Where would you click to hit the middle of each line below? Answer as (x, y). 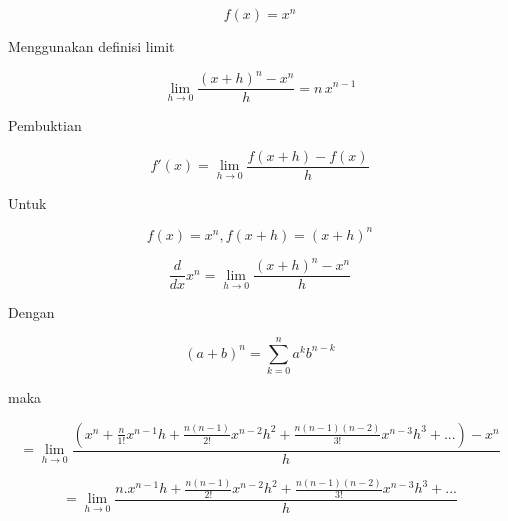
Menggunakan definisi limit (91, 46)
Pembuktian (45, 125)
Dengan (31, 312)
